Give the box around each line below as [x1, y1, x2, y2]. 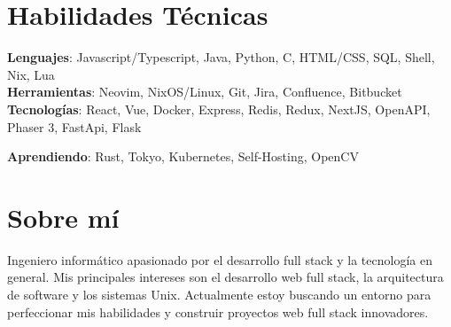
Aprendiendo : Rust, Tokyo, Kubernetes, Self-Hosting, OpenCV [7, 147, 359, 166]
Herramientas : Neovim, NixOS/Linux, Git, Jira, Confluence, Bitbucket [7, 82, 402, 101]
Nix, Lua [7, 65, 55, 83]
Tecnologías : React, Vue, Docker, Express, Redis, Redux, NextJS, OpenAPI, [7, 99, 431, 118]
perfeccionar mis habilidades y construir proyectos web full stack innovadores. [7, 302, 429, 321]
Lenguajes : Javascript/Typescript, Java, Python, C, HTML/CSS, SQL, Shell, [7, 48, 435, 66]
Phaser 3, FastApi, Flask [7, 117, 142, 136]
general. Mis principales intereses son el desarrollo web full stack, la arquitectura [7, 268, 444, 286]
